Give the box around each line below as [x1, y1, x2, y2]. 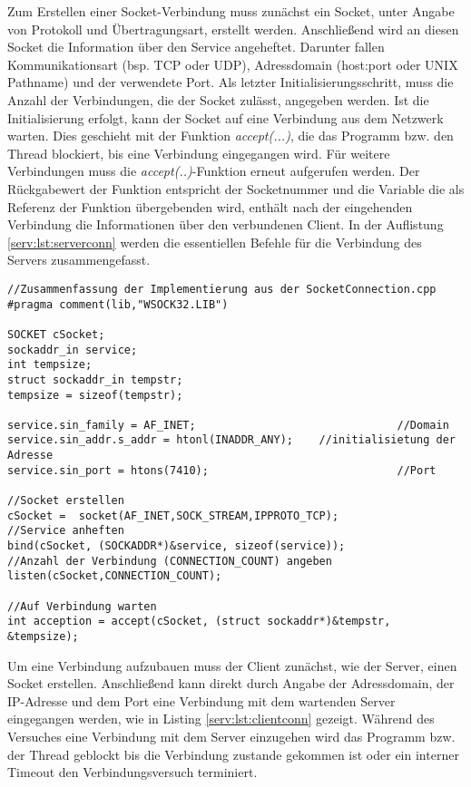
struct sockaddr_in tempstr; [7, 373, 183, 386]
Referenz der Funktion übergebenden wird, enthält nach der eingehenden [7, 197, 413, 216]
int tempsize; [7, 358, 93, 372]
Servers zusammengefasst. [7, 250, 151, 269]
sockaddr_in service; [7, 343, 138, 356]
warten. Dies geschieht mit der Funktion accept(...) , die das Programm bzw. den [7, 126, 454, 145]
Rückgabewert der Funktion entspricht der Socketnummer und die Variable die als [7, 179, 465, 198]
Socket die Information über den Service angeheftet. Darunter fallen [7, 37, 385, 56]
